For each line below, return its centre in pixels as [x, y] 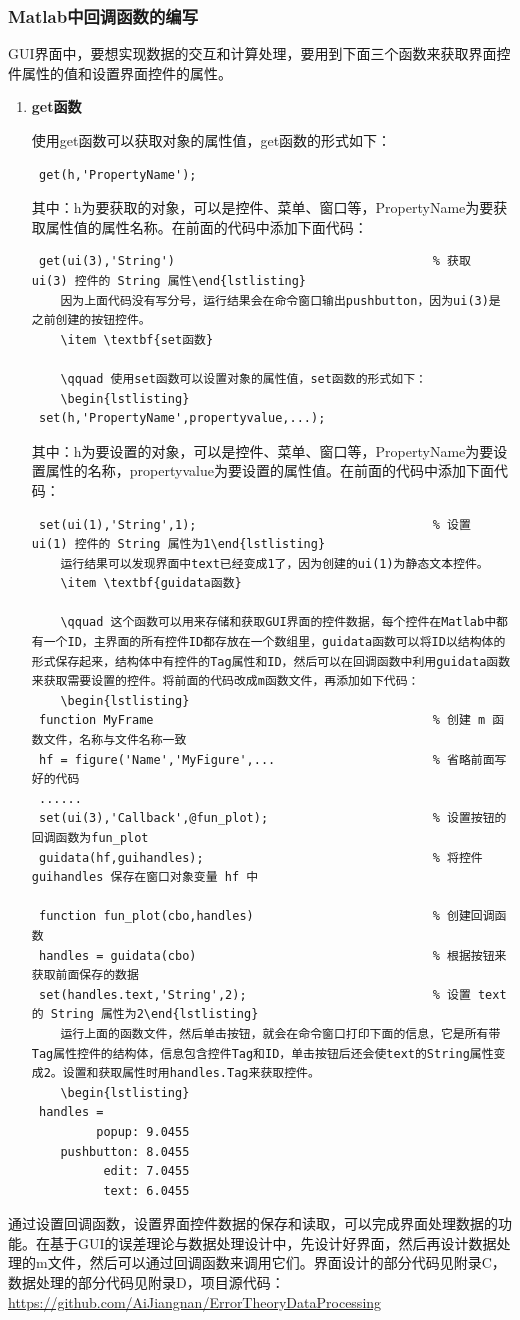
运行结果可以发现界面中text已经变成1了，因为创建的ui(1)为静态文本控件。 [274, 563]
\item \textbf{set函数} [137, 339]
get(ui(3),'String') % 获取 [254, 261]
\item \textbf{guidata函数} [151, 583]
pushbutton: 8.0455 [125, 1151]
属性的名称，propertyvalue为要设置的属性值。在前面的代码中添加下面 [269, 470]
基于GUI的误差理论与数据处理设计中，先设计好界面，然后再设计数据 [273, 1242]
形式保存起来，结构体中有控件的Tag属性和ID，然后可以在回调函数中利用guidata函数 [271, 661]
